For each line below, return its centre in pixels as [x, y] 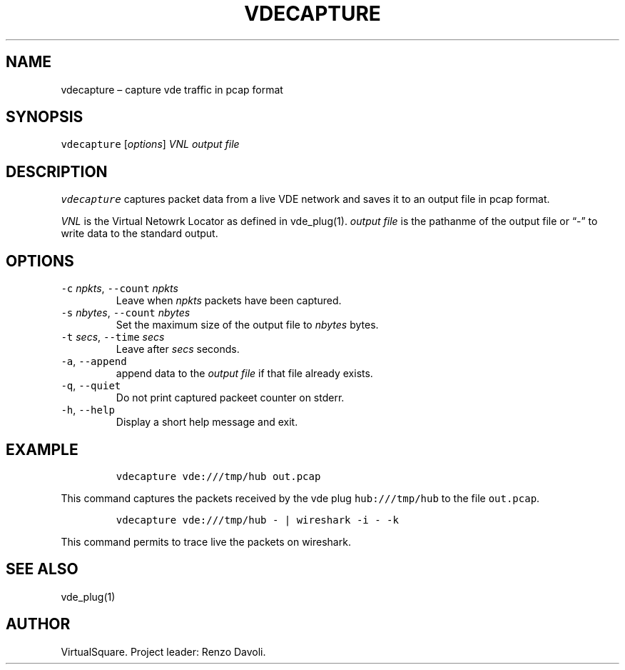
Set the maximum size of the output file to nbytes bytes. [247, 325]
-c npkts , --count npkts [120, 289]
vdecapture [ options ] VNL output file [150, 144]
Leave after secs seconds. [178, 349]
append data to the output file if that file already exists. [244, 374]
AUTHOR [38, 624]
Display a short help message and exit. [207, 422]
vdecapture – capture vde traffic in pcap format [172, 89]
